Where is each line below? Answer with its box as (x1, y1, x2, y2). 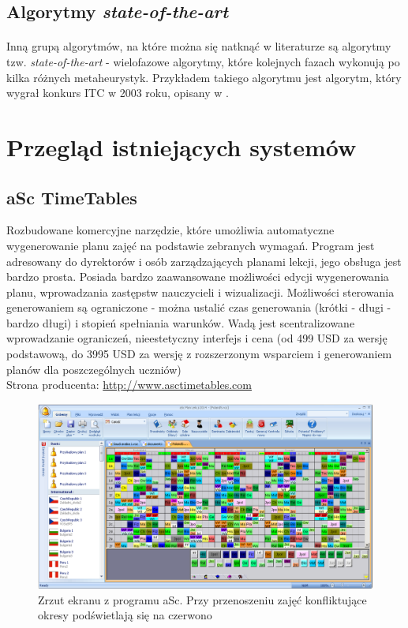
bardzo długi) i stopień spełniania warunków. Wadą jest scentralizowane (6, 314, 355, 331)
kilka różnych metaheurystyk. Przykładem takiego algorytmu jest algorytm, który (6, 69, 402, 85)
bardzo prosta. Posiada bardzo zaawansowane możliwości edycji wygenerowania (6, 268, 389, 285)
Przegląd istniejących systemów (6, 130, 357, 163)
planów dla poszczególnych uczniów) (6, 361, 182, 377)
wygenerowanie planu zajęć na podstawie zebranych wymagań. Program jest (6, 237, 375, 253)
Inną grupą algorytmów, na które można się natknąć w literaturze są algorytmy (6, 38, 391, 54)
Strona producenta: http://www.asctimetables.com (6, 376, 252, 393)
